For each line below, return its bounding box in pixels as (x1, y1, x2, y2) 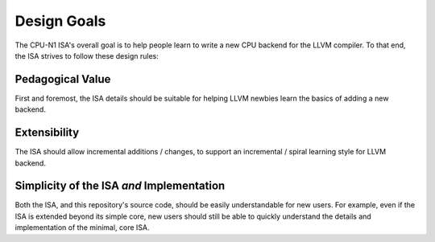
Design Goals (14, 12, 106, 30)
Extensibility (14, 125, 80, 140)
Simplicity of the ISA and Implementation (14, 179, 226, 193)
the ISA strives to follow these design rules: (14, 51, 159, 60)
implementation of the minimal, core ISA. (14, 223, 150, 232)
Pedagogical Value (14, 72, 111, 86)
